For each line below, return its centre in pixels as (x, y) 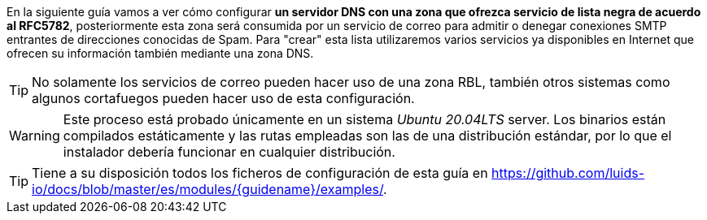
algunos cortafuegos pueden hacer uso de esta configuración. (223, 98)
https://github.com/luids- (568, 173)
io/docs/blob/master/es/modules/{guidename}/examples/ (208, 189)
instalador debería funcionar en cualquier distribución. (229, 152)
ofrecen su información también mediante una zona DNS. (160, 53)
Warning (35, 136)
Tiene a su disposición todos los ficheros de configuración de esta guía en (260, 173)
